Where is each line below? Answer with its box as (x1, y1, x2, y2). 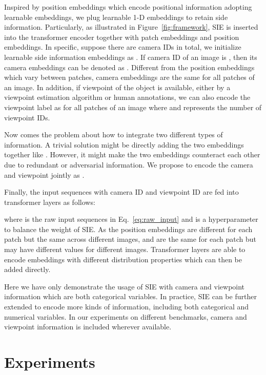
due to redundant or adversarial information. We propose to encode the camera (4, 159, 253, 170)
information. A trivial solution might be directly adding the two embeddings (4, 139, 244, 150)
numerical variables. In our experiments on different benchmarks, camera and (4, 311, 247, 322)
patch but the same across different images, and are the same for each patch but (4, 234, 257, 244)
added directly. (4, 264, 51, 275)
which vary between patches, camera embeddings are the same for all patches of (4, 72, 255, 82)
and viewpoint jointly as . (4, 169, 85, 180)
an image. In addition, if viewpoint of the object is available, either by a (4, 81, 231, 92)
